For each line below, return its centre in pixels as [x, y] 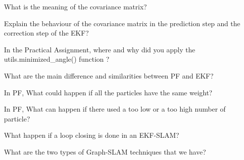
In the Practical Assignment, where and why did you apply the [100, 49]
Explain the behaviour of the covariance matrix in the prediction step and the [122, 23]
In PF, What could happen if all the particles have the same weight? [108, 92]
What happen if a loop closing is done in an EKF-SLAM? [92, 135]
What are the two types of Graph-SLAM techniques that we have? [105, 151]
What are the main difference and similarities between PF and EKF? [109, 75]
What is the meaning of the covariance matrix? [75, 6]
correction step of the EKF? [47, 33]
